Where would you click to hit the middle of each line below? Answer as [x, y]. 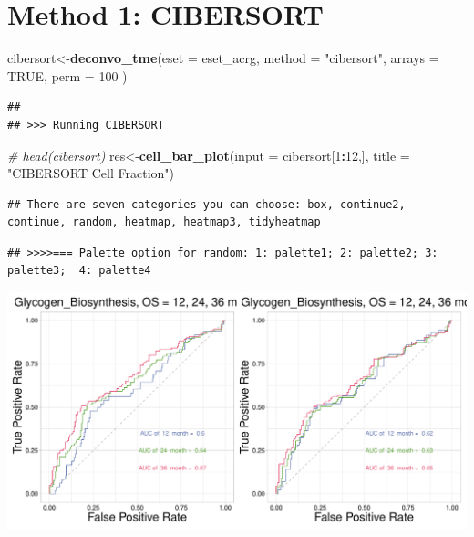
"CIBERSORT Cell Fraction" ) [91, 173]
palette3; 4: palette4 [79, 271]
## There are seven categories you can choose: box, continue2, [206, 204]
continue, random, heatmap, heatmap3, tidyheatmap [164, 222]
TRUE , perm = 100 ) [67, 75]
